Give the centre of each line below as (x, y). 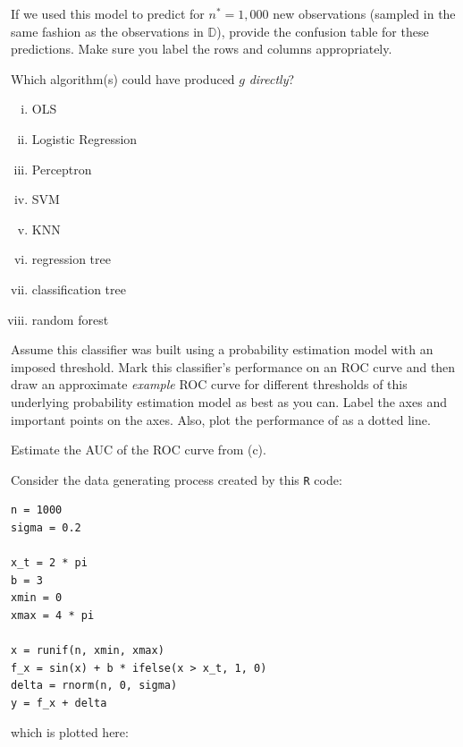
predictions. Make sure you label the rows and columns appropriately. (202, 49)
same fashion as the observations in (107, 31)
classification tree (79, 289)
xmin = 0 (37, 598)
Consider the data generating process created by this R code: (177, 479)
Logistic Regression (84, 138)
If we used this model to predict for (108, 13)
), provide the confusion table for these (323, 31)
